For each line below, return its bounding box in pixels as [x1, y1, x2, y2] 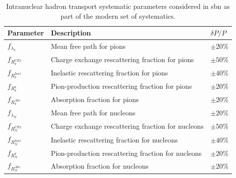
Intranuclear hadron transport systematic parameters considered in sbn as [6, 1, 230, 11]
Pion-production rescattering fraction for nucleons [50, 147, 202, 158]
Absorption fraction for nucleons [50, 161, 149, 171]
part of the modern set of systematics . [60, 10, 176, 21]
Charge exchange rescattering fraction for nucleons [50, 121, 204, 131]
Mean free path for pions [50, 40, 126, 51]
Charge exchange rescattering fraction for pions [50, 54, 194, 64]
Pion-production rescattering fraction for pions [50, 81, 192, 91]
